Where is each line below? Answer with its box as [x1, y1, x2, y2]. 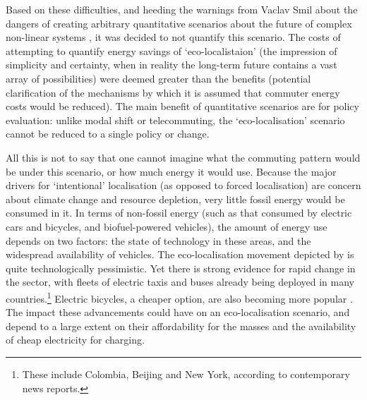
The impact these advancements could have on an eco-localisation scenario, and [6, 305, 350, 320]
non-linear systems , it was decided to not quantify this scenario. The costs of [6, 30, 341, 44]
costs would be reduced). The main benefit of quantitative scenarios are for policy [6, 99, 359, 114]
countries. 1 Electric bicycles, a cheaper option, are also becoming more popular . [6, 289, 353, 305]
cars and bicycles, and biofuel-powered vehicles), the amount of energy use [6, 219, 327, 234]
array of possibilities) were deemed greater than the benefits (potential [6, 71, 311, 85]
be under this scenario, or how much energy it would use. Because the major [6, 164, 337, 178]
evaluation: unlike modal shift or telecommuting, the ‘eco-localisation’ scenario [6, 112, 345, 127]
